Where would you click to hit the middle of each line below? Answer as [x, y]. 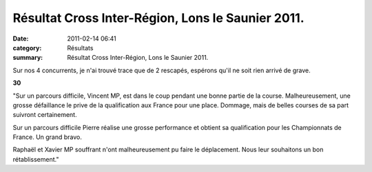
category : [27, 47]
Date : [21, 39]
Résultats [80, 47]
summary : [28, 58]
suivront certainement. [45, 115]
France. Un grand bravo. [48, 137]
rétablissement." [36, 159]
